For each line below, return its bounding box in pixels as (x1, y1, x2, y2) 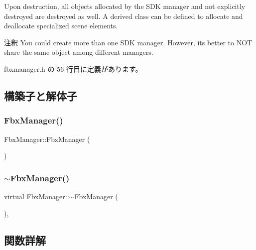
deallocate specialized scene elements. (4, 20, 118, 31)
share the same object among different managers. (4, 47, 153, 57)
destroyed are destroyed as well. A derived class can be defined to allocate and (4, 10, 243, 21)
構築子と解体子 (4, 88, 77, 103)
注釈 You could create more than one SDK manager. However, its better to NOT (4, 37, 253, 47)
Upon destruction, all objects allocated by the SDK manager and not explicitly (4, 1, 246, 11)
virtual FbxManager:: (4, 191, 69, 201)
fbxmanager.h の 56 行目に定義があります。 (4, 63, 142, 74)
